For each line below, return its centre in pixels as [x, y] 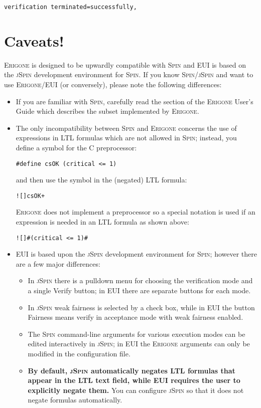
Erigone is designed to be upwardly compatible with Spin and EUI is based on [125, 64]
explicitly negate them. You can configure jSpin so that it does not [136, 390]
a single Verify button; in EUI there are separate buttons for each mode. [139, 290]
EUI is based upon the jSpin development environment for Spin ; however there [137, 254]
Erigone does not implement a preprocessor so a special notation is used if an [136, 212]
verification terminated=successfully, [71, 7]
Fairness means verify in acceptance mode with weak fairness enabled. [136, 317]
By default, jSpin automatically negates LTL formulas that [132, 370]
